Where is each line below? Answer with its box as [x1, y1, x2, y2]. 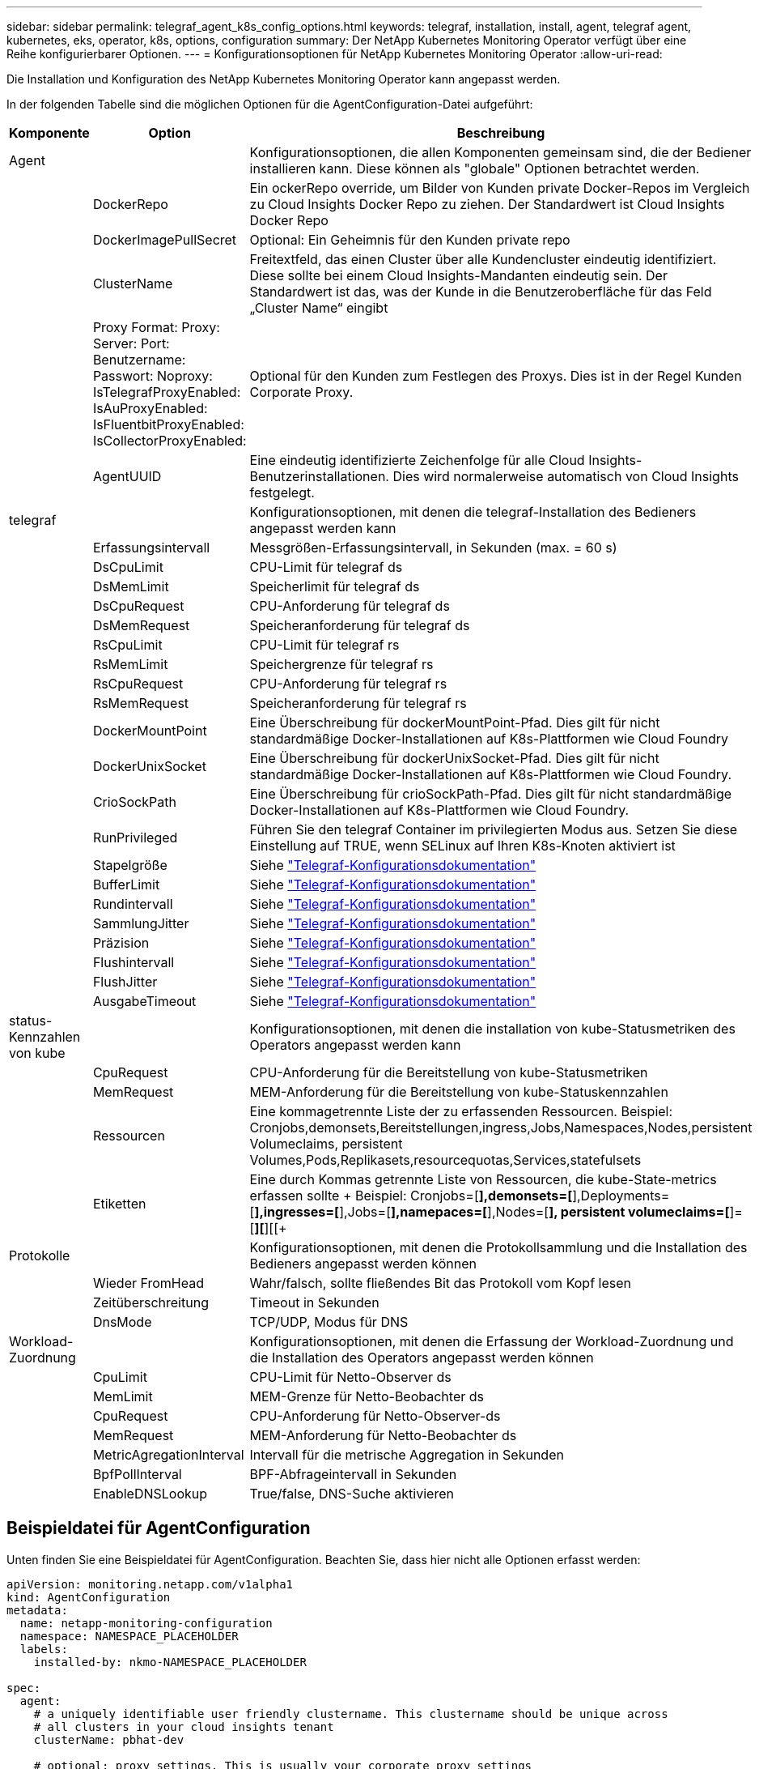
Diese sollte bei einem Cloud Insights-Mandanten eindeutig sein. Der [249, 267, 668, 283]
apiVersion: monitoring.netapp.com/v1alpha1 [6, 1577, 294, 1591]
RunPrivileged [92, 829, 178, 846]
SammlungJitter [92, 915, 189, 931]
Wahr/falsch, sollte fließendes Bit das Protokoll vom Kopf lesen [249, 1275, 631, 1291]
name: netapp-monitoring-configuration [19, 1616, 273, 1630]
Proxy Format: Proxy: [92, 319, 220, 335]
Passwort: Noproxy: [92, 368, 213, 384]
